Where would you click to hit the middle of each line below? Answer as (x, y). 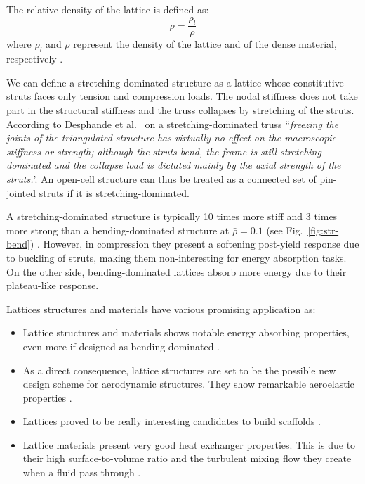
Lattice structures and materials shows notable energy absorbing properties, (186, 332)
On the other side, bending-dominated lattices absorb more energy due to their (177, 271)
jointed (21, 192)
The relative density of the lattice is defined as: (108, 9)
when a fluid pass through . (82, 472)
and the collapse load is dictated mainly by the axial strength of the (197, 165)
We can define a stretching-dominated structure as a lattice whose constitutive (175, 82)
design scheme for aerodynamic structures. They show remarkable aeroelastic (188, 384)
